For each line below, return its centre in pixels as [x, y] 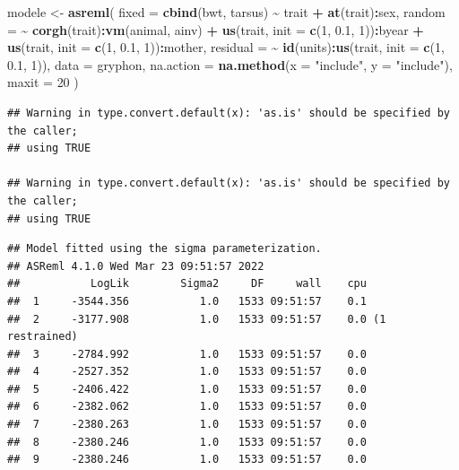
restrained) [43, 337]
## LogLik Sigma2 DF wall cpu [187, 284]
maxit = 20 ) [43, 82]
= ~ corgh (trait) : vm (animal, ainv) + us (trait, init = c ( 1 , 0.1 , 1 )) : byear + [216, 29]
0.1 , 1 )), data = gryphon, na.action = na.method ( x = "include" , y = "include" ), [230, 64]
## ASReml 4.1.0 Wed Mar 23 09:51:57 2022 [136, 266]
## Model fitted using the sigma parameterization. [165, 249]
